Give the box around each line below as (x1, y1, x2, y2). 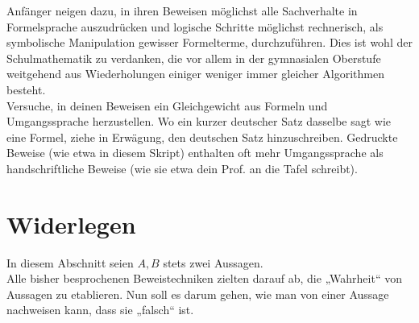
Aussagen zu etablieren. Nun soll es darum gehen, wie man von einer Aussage (6, 285, 389, 302)
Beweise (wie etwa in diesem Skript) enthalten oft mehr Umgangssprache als (6, 144, 384, 161)
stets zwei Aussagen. (163, 254, 263, 271)
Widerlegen (6, 207, 136, 240)
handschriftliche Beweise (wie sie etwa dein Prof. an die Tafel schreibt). (6, 159, 358, 176)
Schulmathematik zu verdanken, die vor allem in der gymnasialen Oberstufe (6, 49, 381, 66)
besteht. (6, 81, 46, 97)
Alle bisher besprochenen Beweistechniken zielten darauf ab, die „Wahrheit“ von (6, 270, 402, 287)
